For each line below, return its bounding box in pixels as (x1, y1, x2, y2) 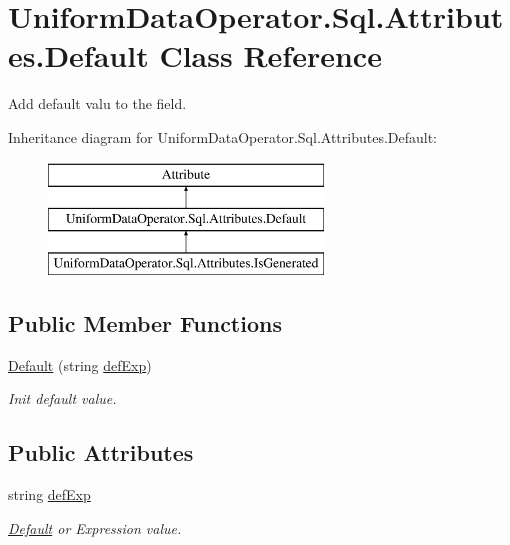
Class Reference (159, 35, 382, 76)
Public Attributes (8, 437, 194, 468)
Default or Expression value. (8, 517, 182, 538)
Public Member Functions (8, 307, 282, 338)
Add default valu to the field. (8, 93, 187, 114)
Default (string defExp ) (8, 354, 152, 375)
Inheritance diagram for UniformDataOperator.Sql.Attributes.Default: (8, 126, 438, 147)
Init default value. (8, 388, 117, 409)
